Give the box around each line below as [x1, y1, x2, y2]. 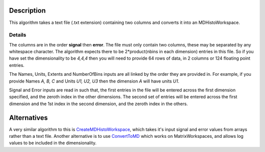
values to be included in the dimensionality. [9, 140, 97, 146]
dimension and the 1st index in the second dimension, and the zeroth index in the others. [9, 101, 188, 107]
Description [9, 6, 46, 15]
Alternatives [9, 113, 48, 122]
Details [9, 32, 26, 39]
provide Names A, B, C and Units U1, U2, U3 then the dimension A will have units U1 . [9, 78, 180, 84]
